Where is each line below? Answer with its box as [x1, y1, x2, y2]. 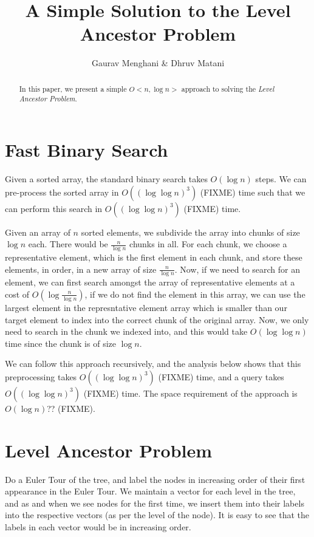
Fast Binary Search [5, 137, 168, 162]
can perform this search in [5, 202, 103, 214]
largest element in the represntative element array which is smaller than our [5, 301, 287, 313]
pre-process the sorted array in [5, 185, 119, 198]
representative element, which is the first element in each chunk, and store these [5, 250, 302, 263]
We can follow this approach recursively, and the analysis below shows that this [5, 357, 301, 370]
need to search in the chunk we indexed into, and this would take [5, 325, 248, 338]
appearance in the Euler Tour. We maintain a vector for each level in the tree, [5, 485, 296, 498]
